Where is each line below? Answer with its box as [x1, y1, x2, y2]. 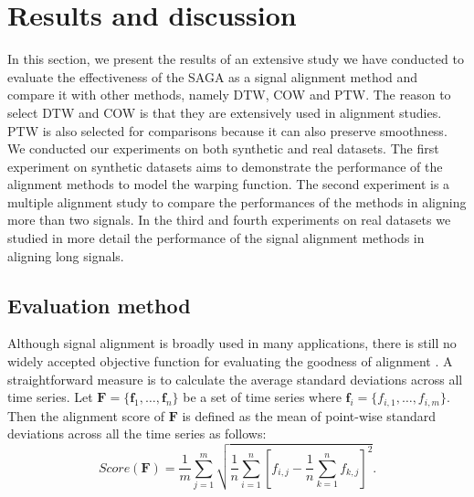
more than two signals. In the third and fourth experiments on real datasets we [7, 210, 451, 229]
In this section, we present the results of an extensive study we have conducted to [7, 49, 464, 69]
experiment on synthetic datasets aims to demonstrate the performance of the [7, 156, 443, 175]
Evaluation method [7, 291, 191, 319]
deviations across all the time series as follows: [7, 424, 267, 443]
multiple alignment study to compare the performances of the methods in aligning [7, 192, 467, 211]
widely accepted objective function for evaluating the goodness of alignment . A [7, 352, 453, 371]
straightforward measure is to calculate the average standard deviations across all [7, 369, 463, 388]
